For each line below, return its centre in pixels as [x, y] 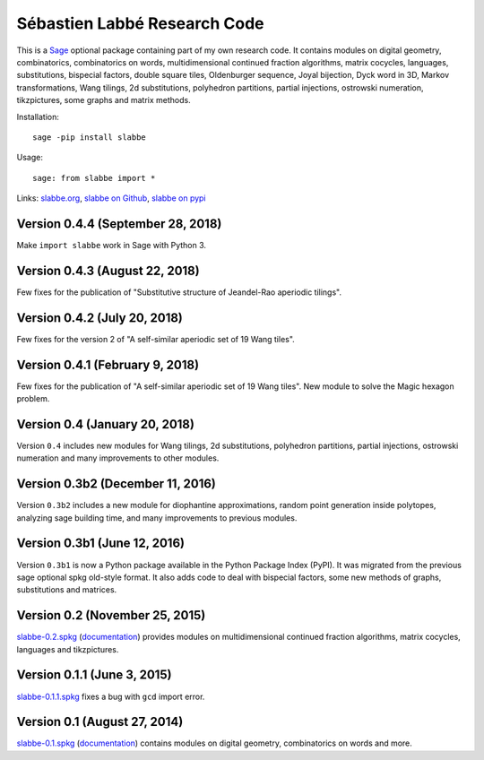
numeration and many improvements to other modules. [118, 458]
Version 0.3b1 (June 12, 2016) [101, 544]
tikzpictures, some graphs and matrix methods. [104, 100]
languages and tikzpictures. [68, 649]
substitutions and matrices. [67, 590]
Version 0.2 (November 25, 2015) [111, 615]
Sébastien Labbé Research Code [140, 23]
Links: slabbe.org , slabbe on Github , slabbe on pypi [111, 198]
